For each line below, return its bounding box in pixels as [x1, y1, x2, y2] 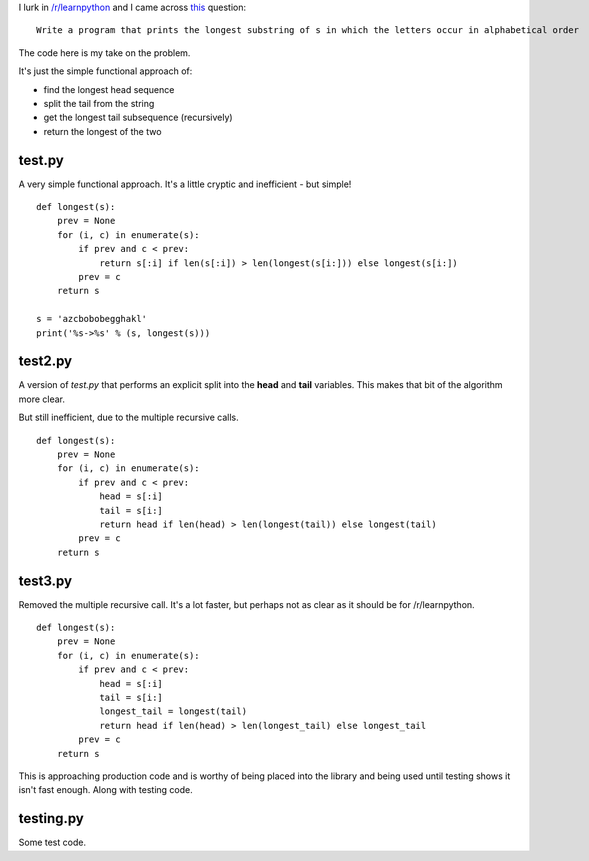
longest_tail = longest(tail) [99, 706, 248, 717]
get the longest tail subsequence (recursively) [43, 111, 234, 124]
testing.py [18, 810, 84, 827]
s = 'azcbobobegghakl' [36, 313, 148, 325]
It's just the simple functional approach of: [18, 65, 193, 77]
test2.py [18, 353, 73, 370]
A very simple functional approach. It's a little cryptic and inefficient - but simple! [18, 178, 352, 190]
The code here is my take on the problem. [18, 46, 191, 59]
